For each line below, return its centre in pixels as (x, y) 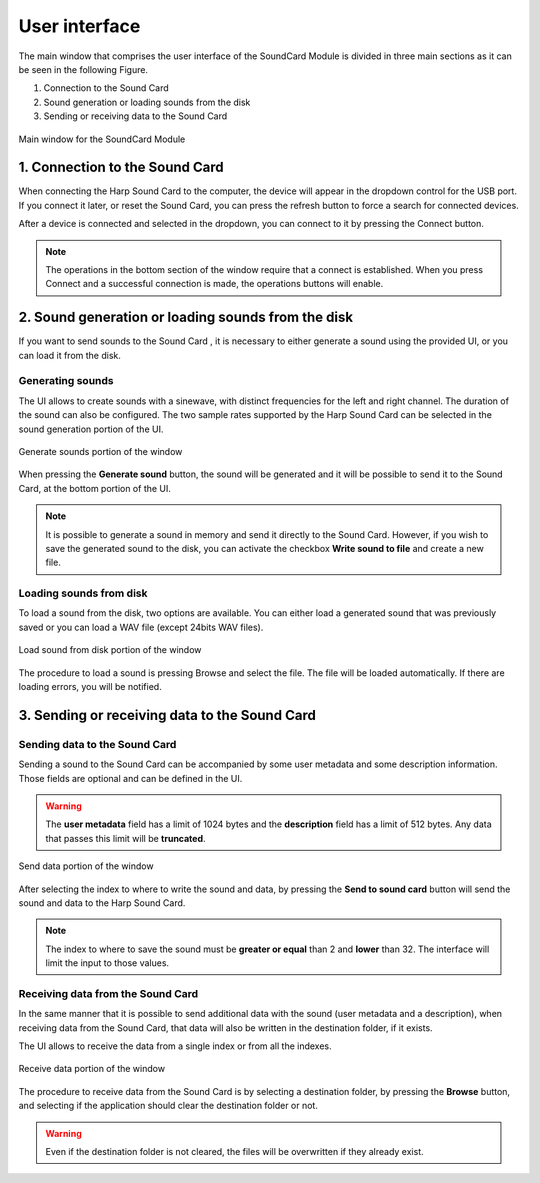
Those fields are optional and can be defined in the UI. (130, 778)
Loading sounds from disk (83, 593)
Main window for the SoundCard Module (102, 139)
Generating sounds (66, 381)
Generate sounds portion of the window (100, 451)
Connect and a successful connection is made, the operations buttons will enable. (214, 284)
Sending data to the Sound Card (97, 744)
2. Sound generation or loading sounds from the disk (186, 317)
